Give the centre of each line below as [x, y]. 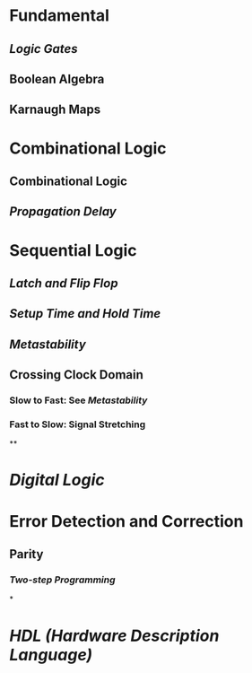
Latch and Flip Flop [64, 283]
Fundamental [60, 16]
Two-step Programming [62, 580]
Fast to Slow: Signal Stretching [78, 424]
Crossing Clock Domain [76, 375]
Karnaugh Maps [55, 110]
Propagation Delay [63, 212]
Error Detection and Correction [126, 521]
